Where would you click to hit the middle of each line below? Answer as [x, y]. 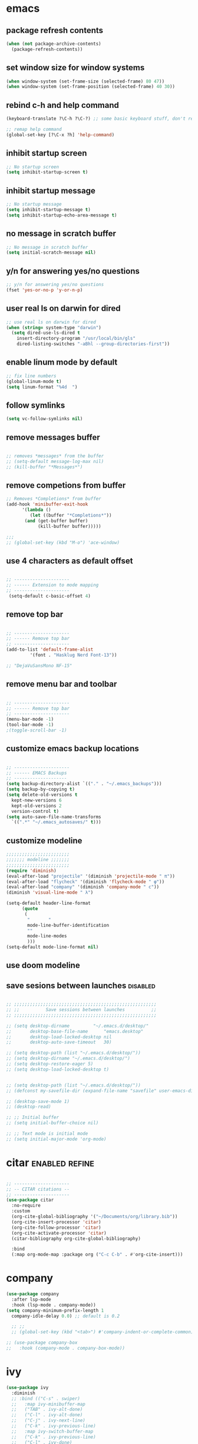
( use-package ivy [27, 1387]
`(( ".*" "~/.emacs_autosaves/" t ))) [56, 822]
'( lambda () [36, 510]
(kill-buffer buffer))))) [69, 526]
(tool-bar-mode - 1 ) [30, 725]
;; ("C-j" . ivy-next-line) [48, 1420]
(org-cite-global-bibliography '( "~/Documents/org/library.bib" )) [95, 1217]
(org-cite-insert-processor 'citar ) [56, 1222]
